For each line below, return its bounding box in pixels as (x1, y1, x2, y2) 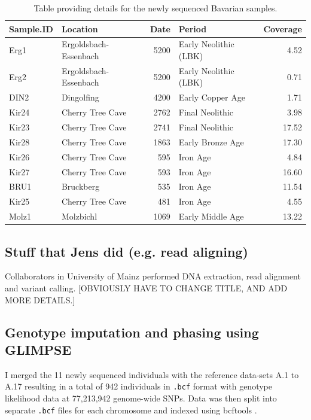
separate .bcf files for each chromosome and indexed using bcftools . (5, 403, 257, 416)
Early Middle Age (178, 210, 244, 223)
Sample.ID (9, 22, 53, 35)
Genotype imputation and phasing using (5, 322, 259, 341)
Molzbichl (61, 210, 97, 223)
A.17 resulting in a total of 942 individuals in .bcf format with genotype (5, 380, 272, 392)
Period (178, 22, 207, 35)
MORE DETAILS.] (5, 293, 75, 306)
